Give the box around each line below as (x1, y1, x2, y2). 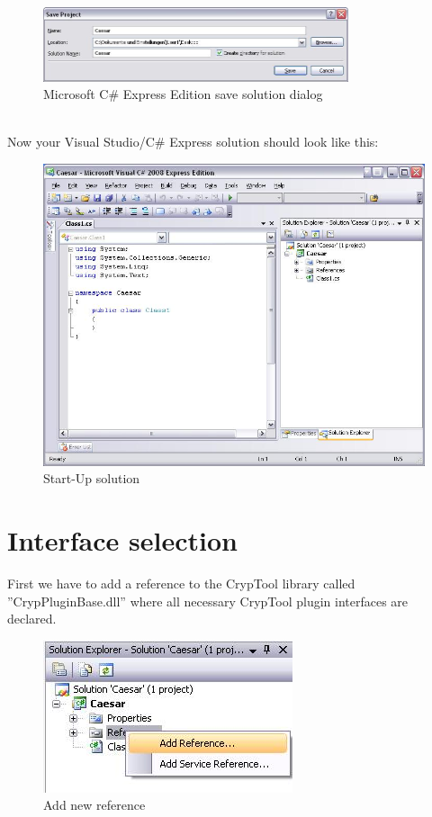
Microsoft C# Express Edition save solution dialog (43, 85, 323, 103)
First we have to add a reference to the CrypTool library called (7, 574, 355, 593)
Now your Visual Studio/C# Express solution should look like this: (7, 132, 379, 151)
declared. (7, 609, 57, 628)
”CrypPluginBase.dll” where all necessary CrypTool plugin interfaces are (7, 591, 409, 610)
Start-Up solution (43, 469, 140, 488)
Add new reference (43, 795, 146, 814)
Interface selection (7, 522, 238, 559)
